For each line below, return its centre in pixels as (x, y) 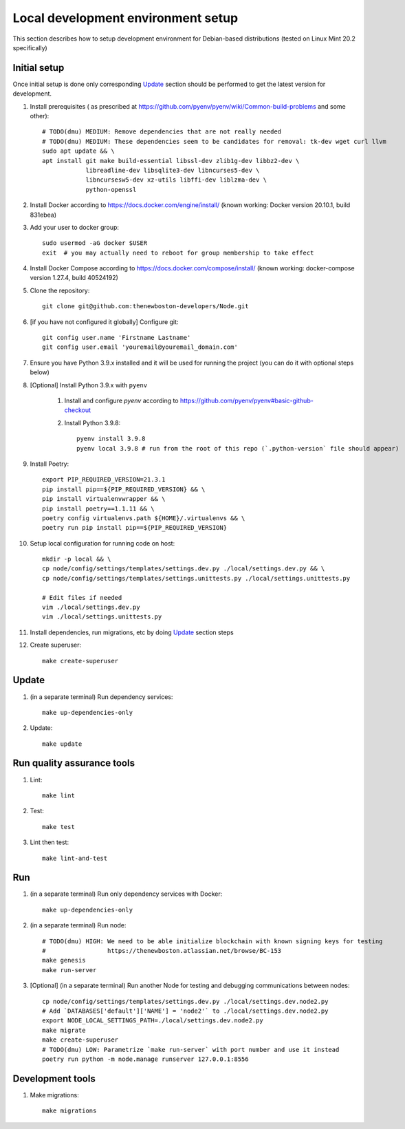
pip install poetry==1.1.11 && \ (98, 508)
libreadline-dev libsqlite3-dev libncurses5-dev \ (173, 170)
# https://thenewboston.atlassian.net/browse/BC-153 (162, 950)
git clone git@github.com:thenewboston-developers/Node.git (145, 307)
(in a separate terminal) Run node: (78, 925)
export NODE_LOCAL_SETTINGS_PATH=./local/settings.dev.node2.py (153, 1021)
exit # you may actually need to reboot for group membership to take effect (178, 252)
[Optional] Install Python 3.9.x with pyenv (89, 385)
